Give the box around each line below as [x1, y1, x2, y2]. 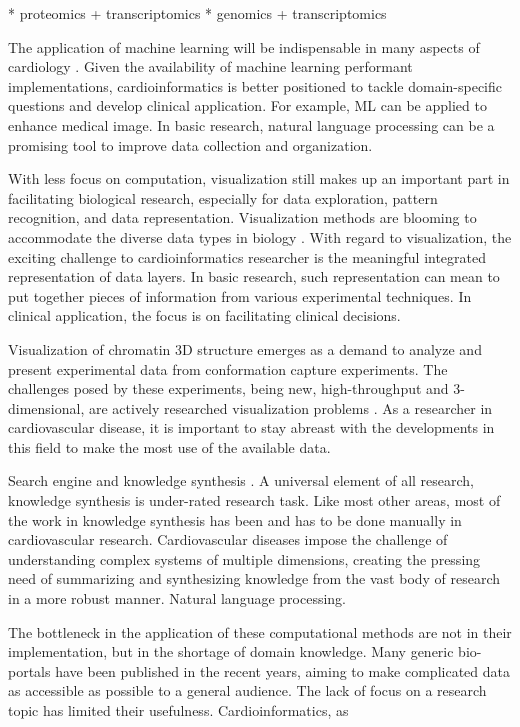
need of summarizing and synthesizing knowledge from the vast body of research [8, 568, 501, 589]
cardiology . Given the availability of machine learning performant [8, 56, 413, 77]
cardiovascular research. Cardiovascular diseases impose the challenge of [8, 529, 448, 550]
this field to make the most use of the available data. [8, 436, 331, 457]
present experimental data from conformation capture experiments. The [8, 358, 448, 379]
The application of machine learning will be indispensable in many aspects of [8, 36, 480, 57]
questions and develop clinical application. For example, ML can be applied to [8, 95, 487, 116]
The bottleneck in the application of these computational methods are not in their [8, 621, 512, 642]
